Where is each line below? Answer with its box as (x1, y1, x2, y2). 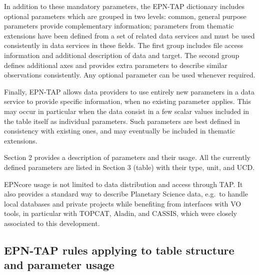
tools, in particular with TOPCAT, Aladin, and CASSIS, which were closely (4, 208, 237, 218)
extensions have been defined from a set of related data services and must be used (4, 30, 255, 40)
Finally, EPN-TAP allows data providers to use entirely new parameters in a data (4, 86, 255, 96)
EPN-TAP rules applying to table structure (4, 242, 234, 257)
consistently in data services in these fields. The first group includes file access (4, 40, 243, 50)
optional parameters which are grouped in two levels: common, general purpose (4, 10, 246, 21)
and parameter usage (4, 257, 114, 272)
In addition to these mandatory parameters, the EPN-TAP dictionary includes (4, 1, 244, 11)
